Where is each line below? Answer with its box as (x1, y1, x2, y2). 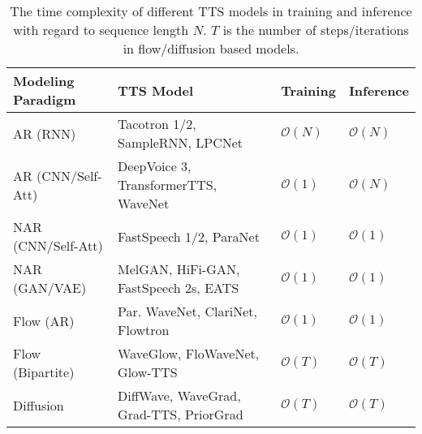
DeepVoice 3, (118, 157, 192, 175)
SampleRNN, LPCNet (118, 133, 243, 152)
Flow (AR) (13, 311, 75, 330)
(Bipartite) (13, 363, 75, 381)
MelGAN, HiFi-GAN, (118, 260, 240, 278)
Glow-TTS (118, 363, 178, 381)
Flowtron (118, 320, 170, 339)
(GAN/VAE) (13, 278, 87, 297)
